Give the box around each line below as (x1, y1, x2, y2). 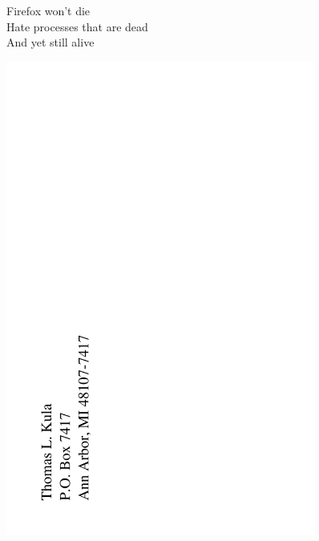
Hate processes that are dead (6, 18, 148, 34)
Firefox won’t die (6, 2, 91, 18)
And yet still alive (6, 34, 95, 50)
